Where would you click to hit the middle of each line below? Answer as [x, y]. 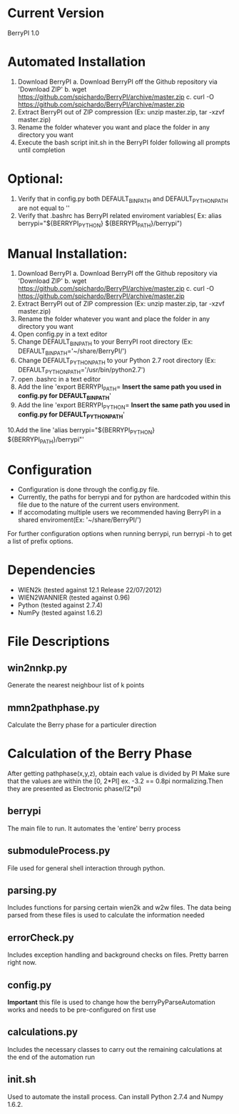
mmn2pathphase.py [54, 708]
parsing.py [32, 890]
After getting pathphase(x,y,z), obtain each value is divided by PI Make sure [119, 773]
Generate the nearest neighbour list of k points [76, 685]
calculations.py [43, 1032]
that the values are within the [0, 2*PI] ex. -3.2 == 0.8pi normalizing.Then [115, 781]
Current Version [56, 13]
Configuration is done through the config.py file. [88, 489]
